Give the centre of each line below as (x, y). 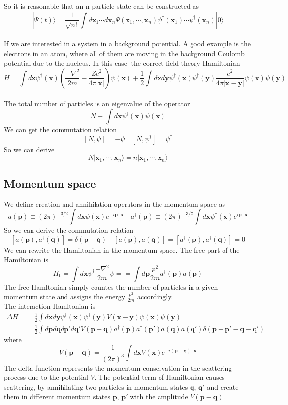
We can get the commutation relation (61, 129)
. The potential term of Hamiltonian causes (160, 377)
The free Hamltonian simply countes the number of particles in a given (111, 287)
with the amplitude (159, 396)
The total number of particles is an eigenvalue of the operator (97, 103)
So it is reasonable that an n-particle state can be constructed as (101, 6)
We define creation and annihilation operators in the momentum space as (115, 204)
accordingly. (155, 296)
